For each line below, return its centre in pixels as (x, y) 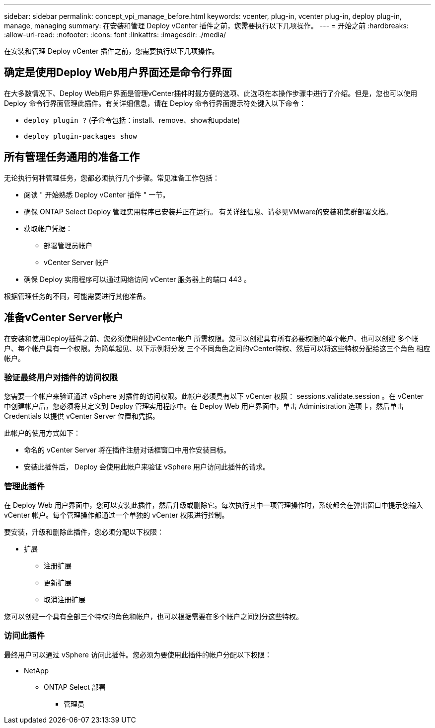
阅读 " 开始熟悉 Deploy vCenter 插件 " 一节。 (97, 194)
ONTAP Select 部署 (75, 687)
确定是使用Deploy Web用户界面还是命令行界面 (118, 73)
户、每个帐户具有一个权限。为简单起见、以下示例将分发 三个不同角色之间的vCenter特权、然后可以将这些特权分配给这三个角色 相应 (217, 348)
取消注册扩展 (65, 600)
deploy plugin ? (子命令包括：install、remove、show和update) (132, 120)
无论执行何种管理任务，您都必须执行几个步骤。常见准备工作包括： (112, 178)
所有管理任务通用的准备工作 (72, 157)
